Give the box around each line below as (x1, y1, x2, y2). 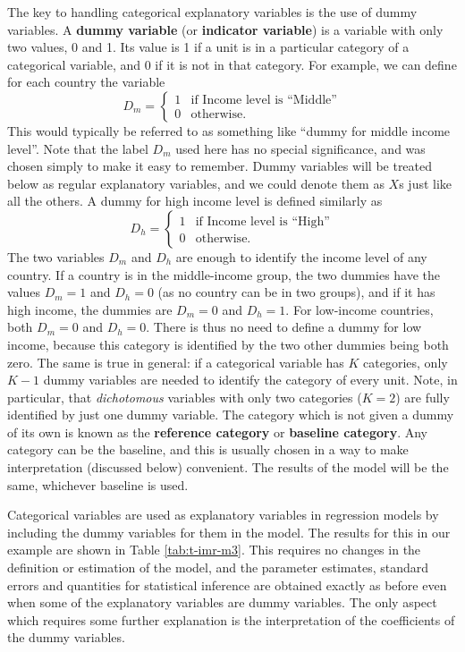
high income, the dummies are (7, 300, 173, 318)
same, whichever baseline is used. (7, 475, 189, 494)
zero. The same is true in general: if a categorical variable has (7, 352, 344, 371)
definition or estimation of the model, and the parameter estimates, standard (7, 558, 429, 577)
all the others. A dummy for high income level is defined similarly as (7, 191, 383, 210)
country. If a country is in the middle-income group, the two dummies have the (7, 265, 441, 284)
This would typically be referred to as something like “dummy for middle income (7, 121, 451, 140)
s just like (399, 174, 452, 192)
